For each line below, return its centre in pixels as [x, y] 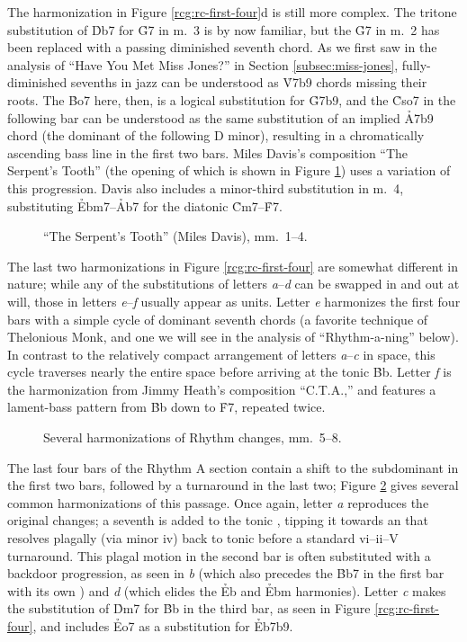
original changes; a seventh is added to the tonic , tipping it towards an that [218, 520]
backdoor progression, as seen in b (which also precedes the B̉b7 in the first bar [226, 573]
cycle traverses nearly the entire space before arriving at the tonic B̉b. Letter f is [229, 372]
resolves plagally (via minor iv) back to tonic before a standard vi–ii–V [203, 538]
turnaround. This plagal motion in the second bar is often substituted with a [219, 555]
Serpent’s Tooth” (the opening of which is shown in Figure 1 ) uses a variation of [229, 170]
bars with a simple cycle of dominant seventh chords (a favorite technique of [218, 319]
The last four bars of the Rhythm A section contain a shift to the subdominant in [233, 467]
